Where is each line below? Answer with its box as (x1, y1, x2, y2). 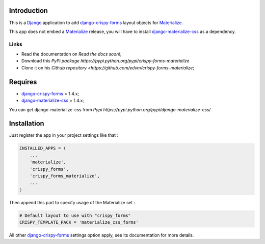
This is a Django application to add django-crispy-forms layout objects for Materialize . (9, 20, 183, 26)
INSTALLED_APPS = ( (19, 146, 66, 151)
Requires (9, 78, 37, 86)
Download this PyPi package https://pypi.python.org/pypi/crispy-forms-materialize (21, 58, 189, 64)
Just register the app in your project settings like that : (9, 132, 119, 138)
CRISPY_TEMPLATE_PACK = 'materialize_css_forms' (19, 219, 139, 225)
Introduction (9, 6, 48, 15)
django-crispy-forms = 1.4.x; (21, 91, 79, 96)
